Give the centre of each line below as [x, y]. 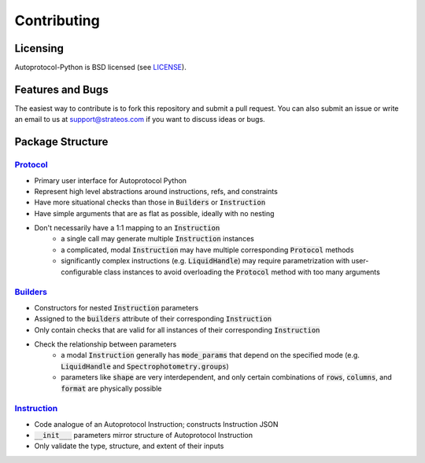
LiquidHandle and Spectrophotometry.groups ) [145, 366]
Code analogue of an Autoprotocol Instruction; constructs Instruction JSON [156, 424]
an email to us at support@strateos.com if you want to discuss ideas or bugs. [140, 119]
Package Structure [61, 142]
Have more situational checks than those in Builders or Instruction [150, 202]
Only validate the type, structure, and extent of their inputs [129, 446]
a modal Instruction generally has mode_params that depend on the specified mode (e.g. [210, 355]
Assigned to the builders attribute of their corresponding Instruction [153, 319]
